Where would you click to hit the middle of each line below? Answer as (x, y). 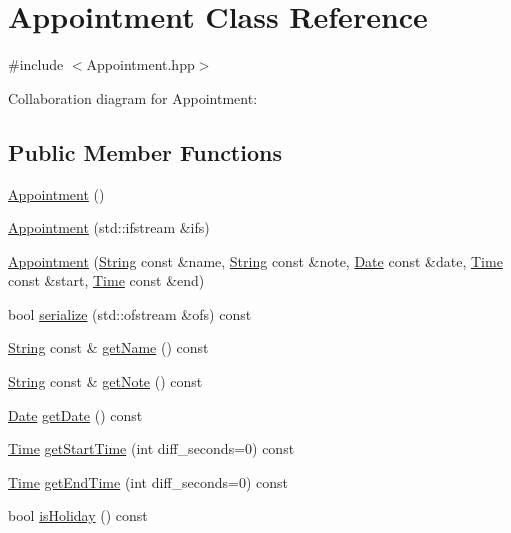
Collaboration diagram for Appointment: (133, 97)
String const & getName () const (108, 347)
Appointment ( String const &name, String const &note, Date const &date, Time (255, 260)
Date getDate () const (75, 414)
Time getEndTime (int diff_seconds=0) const (148, 481)
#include (36, 64)
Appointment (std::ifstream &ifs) (109, 227)
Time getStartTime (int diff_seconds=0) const (151, 448)
